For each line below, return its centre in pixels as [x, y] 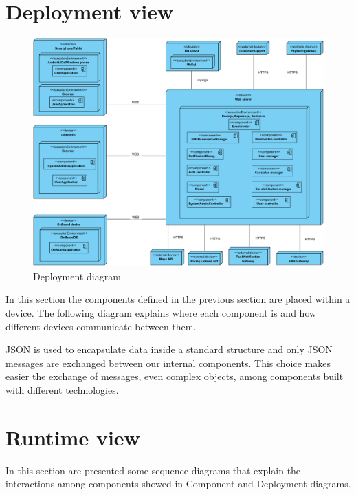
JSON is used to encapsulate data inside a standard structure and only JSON [169, 349]
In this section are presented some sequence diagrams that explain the [153, 470]
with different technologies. [62, 389]
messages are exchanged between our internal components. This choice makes [168, 362]
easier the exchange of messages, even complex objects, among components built [175, 376]
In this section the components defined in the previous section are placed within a [178, 299]
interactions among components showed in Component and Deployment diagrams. [178, 484]
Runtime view [73, 437]
